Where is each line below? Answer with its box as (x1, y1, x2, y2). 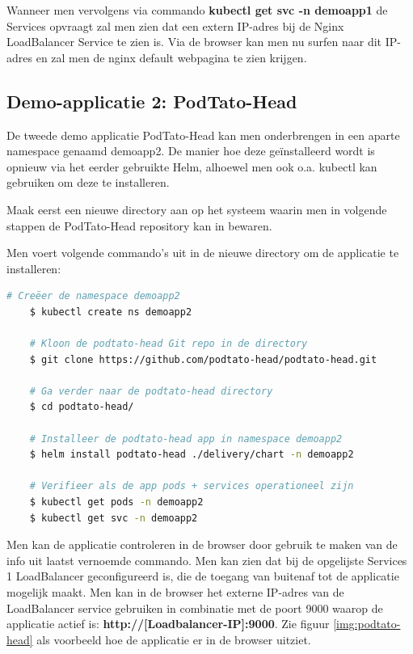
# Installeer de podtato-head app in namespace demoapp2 (29, 432, 343, 445)
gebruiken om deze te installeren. (6, 174, 170, 191)
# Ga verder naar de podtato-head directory (29, 385, 273, 397)
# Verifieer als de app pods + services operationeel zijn (29, 480, 354, 492)
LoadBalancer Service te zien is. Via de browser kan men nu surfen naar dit (6, 33, 382, 50)
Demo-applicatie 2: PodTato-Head (6, 88, 297, 113)
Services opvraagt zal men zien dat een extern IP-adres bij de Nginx (6, 17, 344, 34)
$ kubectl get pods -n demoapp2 (29, 496, 204, 508)
